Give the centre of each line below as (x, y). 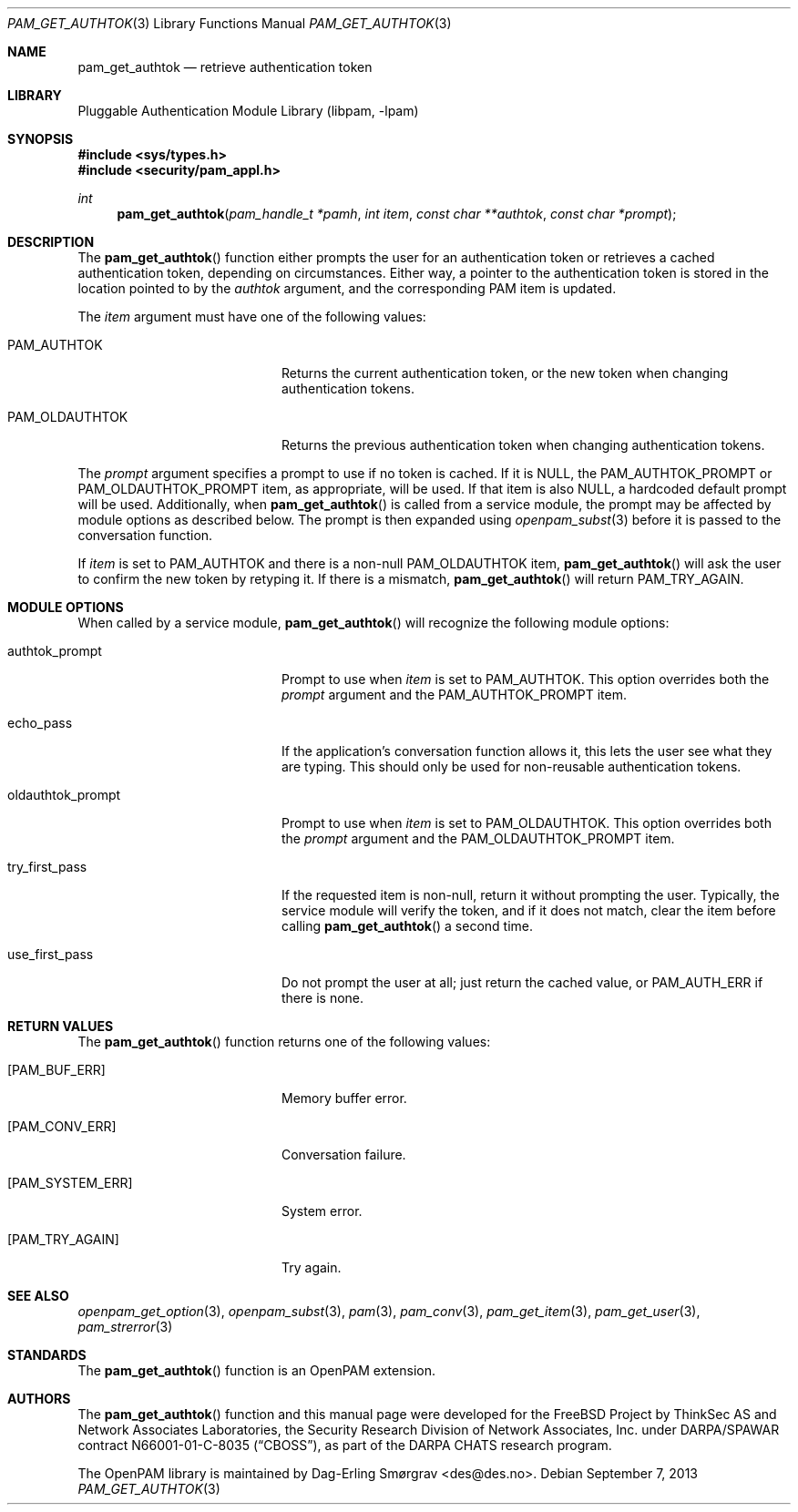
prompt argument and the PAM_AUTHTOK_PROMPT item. (454, 695)
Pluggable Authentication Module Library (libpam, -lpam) (248, 111)
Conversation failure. (344, 1154)
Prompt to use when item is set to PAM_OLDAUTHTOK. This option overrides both (527, 823)
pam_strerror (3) (125, 1327)
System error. (322, 1211)
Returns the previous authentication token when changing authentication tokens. (523, 445)
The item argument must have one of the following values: (252, 317)
